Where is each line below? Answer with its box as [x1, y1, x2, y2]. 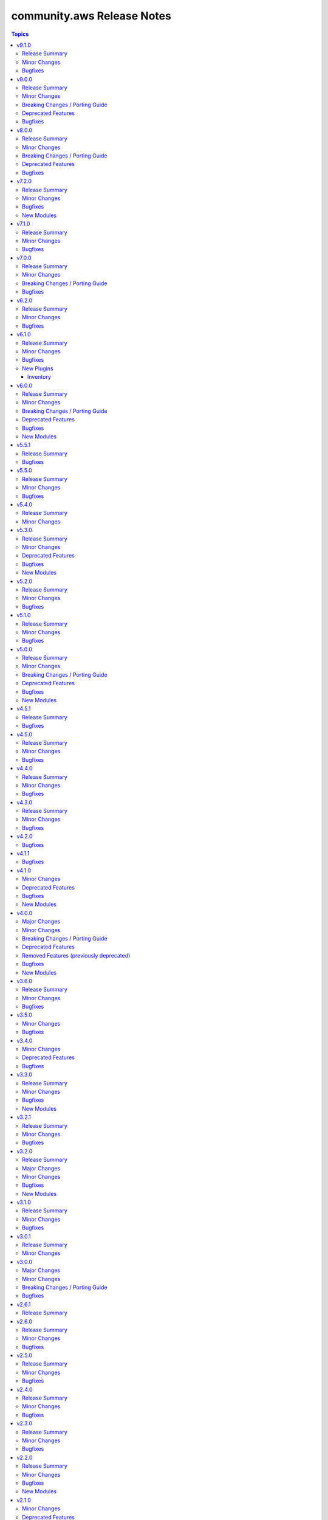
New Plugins [22, 365, 54, 372]
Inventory [27, 373, 52, 381]
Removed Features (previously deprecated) [22, 952, 131, 959]
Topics [11, 30, 29, 38]
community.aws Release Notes [11, 9, 171, 22]
